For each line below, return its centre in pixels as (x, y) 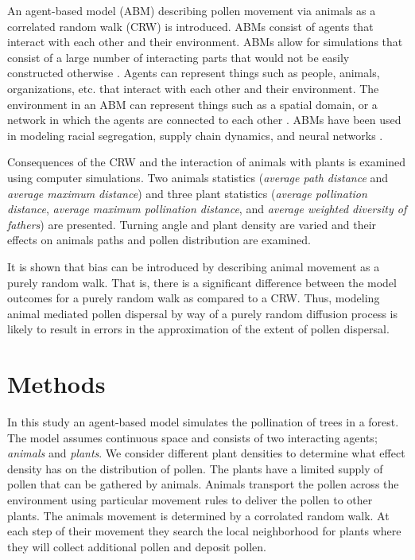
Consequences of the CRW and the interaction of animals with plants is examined (207, 162)
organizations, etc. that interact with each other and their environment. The (193, 88)
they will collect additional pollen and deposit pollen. (137, 546)
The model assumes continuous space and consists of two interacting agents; (192, 437)
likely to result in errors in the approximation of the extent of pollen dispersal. (198, 329)
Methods (56, 384)
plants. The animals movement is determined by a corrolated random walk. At (198, 515)
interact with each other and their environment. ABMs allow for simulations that (205, 42)
